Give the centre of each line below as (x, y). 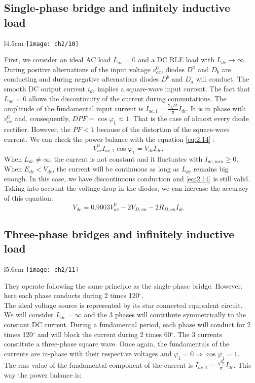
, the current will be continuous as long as (116, 169)
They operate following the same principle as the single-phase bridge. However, (123, 285)
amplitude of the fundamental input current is (74, 108)
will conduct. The (222, 79)
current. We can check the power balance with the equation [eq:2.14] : (109, 139)
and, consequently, (42, 118)
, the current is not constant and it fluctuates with (126, 158)
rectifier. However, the (37, 129)
